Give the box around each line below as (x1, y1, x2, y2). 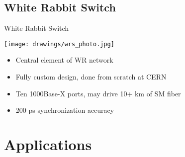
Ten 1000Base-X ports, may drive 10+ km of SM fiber (15, 88, 181, 98)
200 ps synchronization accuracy (15, 105, 114, 115)
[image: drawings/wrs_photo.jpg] (4, 40, 114, 48)
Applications (4, 134, 92, 155)
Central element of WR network (15, 55, 113, 65)
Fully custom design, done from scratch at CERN (15, 72, 167, 82)
